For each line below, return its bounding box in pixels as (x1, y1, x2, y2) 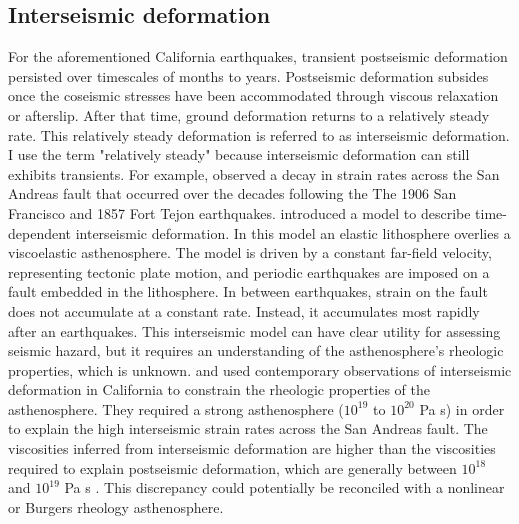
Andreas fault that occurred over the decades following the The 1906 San (8, 183, 457, 204)
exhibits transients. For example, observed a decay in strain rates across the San (8, 163, 500, 184)
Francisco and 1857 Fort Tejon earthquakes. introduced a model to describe (8, 202, 471, 223)
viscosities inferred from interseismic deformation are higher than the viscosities (8, 438, 496, 459)
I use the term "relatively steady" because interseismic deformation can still (8, 144, 470, 165)
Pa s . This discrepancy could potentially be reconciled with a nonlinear (64, 477, 505, 498)
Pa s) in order (419, 398, 505, 419)
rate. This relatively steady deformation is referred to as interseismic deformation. (8, 124, 510, 145)
